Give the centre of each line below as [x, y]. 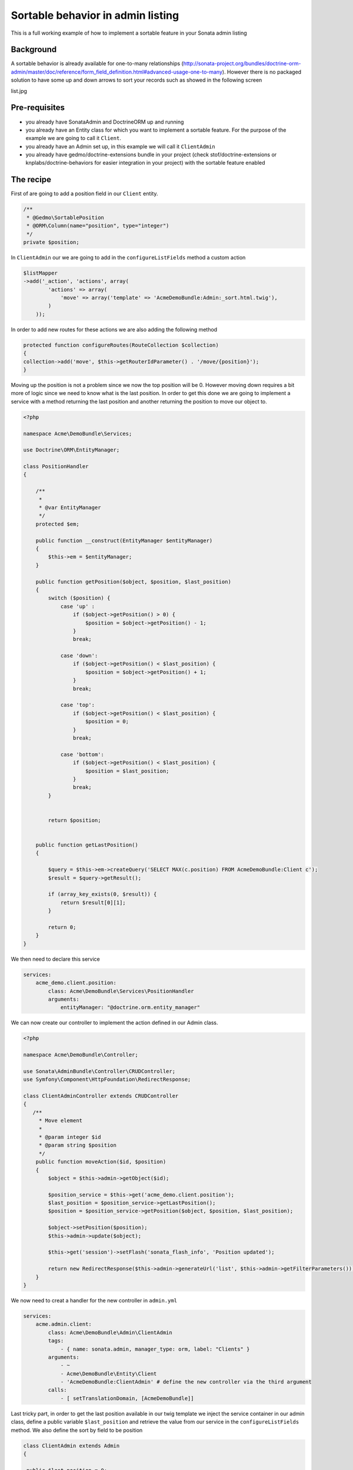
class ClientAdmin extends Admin [71, 1446]
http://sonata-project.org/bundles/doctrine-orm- [242, 64]
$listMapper [41, 273]
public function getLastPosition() [87, 845]
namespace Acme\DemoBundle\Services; [78, 433]
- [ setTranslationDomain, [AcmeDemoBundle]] [127, 1398]
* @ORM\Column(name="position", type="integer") [98, 226]
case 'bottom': [82, 754]
